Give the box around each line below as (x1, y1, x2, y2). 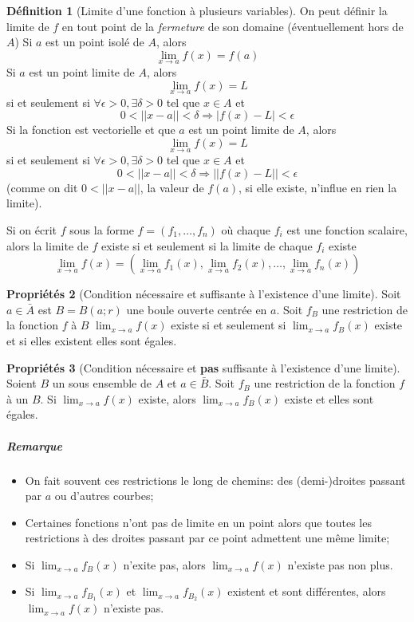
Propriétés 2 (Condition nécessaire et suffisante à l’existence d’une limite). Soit (6, 285, 401, 302)
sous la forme (69, 222, 134, 238)
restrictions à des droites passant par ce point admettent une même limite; (25, 529, 390, 546)
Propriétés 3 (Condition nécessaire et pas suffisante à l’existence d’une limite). (6, 359, 400, 376)
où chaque (221, 222, 271, 238)
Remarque (6, 437, 62, 454)
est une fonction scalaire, (286, 222, 408, 238)
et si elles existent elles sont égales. (6, 332, 177, 348)
